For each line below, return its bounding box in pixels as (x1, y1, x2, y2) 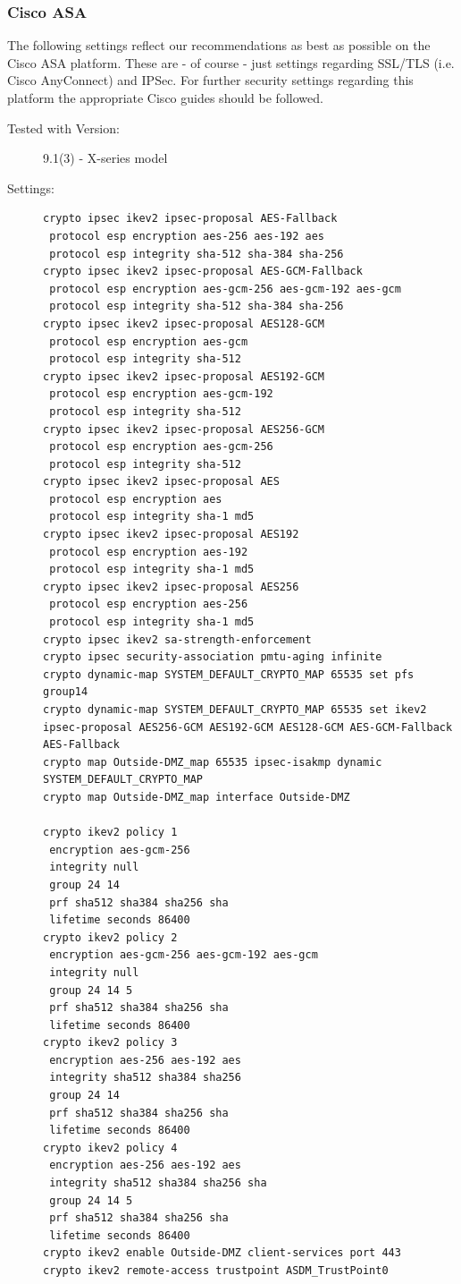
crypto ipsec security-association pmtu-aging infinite (43, 651, 382, 664)
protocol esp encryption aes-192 (49, 545, 248, 558)
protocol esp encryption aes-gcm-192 (49, 387, 273, 401)
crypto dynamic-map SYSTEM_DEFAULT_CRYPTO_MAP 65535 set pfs (43, 668, 415, 681)
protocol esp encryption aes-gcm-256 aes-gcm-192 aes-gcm (49, 282, 401, 295)
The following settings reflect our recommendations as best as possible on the (7, 36, 431, 55)
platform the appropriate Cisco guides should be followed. (7, 89, 323, 106)
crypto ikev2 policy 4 (43, 1141, 178, 1154)
